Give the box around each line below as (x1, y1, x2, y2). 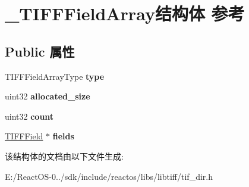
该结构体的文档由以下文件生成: (5, 149, 124, 162)
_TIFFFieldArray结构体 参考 (5, 1, 245, 26)
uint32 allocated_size (5, 90, 90, 102)
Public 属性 (5, 42, 75, 60)
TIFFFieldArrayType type (5, 70, 105, 82)
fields (52, 130, 74, 142)
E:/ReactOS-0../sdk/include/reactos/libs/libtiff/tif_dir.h (5, 170, 213, 182)
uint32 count (5, 110, 54, 122)
